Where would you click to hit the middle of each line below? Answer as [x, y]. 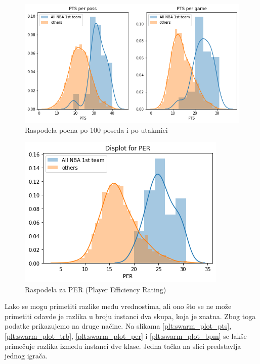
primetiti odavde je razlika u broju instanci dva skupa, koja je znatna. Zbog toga [130, 316]
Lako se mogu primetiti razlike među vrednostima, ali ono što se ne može [118, 306]
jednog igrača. [26, 356]
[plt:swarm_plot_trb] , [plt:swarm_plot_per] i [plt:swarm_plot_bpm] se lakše [126, 336]
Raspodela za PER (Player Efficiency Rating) [96, 289]
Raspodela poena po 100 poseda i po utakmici [96, 129]
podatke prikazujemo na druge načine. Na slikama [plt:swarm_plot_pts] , [118, 326]
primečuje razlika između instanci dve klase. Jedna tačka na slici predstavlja [123, 346]
